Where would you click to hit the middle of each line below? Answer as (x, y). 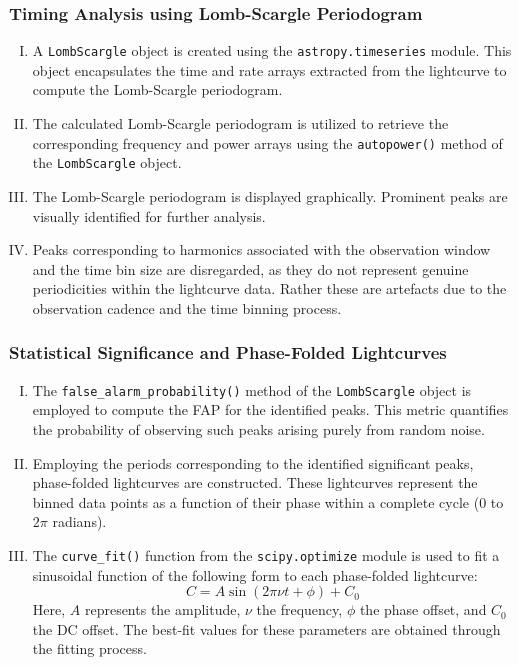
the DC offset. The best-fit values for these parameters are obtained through (266, 628)
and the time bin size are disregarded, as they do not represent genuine (250, 268)
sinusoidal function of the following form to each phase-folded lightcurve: (255, 574)
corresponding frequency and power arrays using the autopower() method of (267, 142)
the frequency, (299, 609)
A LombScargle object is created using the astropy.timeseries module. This (272, 50)
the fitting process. (89, 648)
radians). (79, 521)
